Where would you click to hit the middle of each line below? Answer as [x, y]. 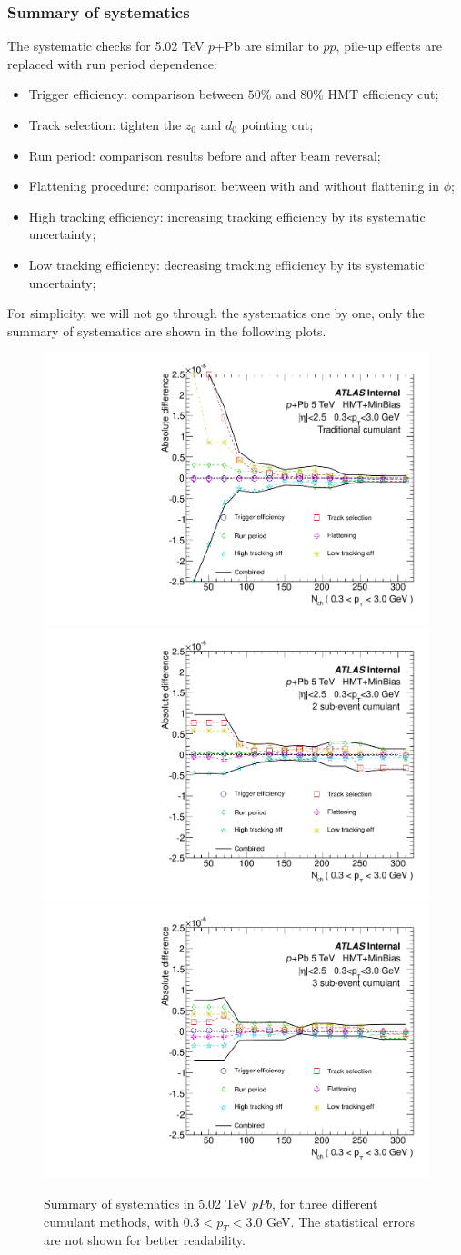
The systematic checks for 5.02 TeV [106, 46]
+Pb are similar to [267, 46]
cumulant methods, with [112, 1221]
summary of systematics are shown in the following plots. [167, 330]
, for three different [325, 1204]
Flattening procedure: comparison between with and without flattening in [234, 186]
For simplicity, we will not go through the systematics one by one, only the [216, 313]
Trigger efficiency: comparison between [136, 94]
